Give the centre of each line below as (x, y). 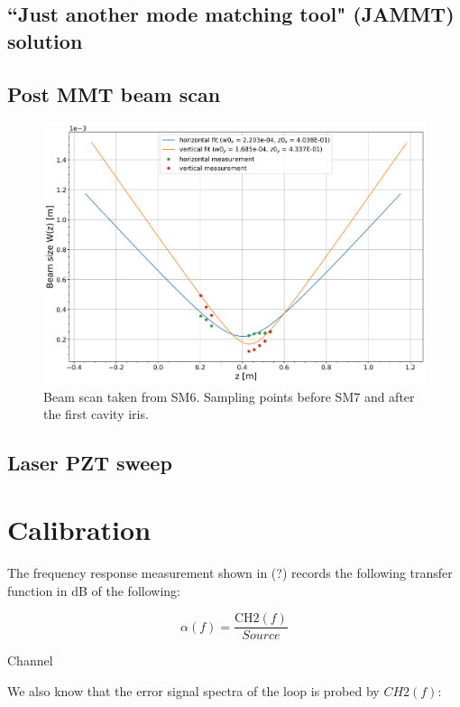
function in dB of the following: (94, 590)
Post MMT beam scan (114, 93)
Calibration (79, 529)
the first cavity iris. (96, 414)
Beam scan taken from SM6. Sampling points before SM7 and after (229, 396)
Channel (30, 660)
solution (45, 40)
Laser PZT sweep (90, 463)
